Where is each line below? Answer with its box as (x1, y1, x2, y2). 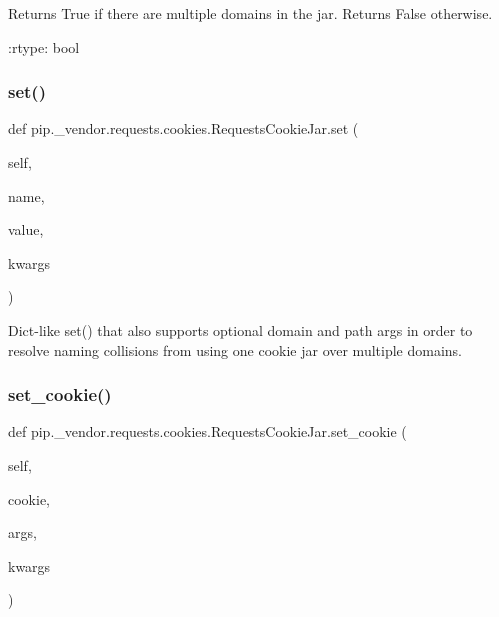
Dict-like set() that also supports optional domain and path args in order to (8, 319, 473, 340)
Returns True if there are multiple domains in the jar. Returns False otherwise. (8, 3, 493, 23)
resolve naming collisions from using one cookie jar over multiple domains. (8, 339, 462, 360)
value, (8, 219, 44, 240)
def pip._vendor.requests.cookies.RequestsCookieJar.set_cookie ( (8, 421, 407, 442)
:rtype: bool (8, 36, 80, 57)
